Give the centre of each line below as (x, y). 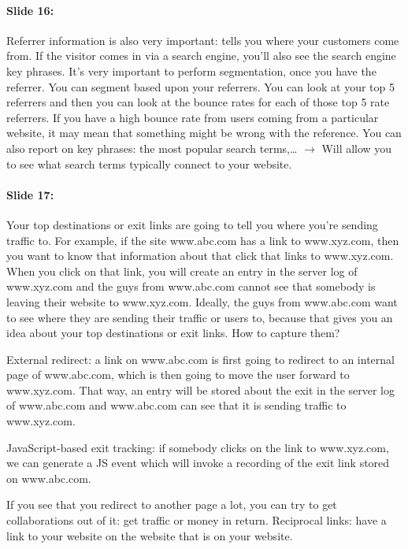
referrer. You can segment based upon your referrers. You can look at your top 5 (200, 86)
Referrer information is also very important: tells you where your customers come (203, 40)
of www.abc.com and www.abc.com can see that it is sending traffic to (176, 405)
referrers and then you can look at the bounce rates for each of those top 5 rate (198, 102)
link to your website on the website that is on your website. (150, 535)
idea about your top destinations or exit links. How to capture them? (173, 333)
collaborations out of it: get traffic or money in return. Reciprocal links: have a (197, 520)
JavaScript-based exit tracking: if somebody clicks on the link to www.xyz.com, (198, 447)
